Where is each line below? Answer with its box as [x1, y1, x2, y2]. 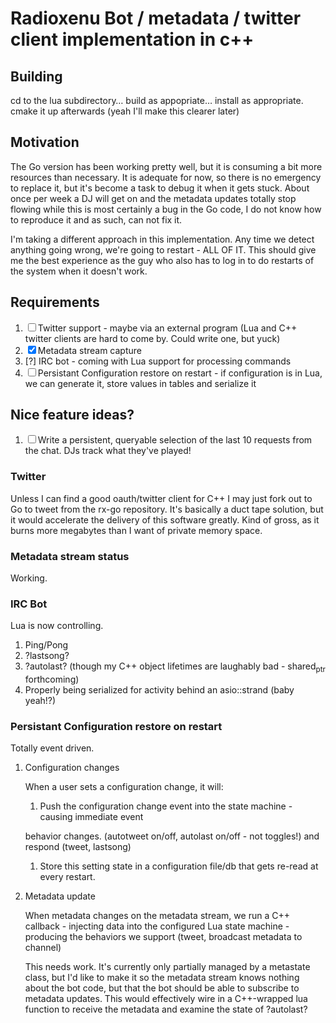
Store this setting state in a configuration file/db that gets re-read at [39, 860, 319, 872]
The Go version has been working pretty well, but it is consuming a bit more [10, 160, 323, 172]
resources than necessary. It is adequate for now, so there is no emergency [10, 171, 322, 183]
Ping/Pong [24, 639, 69, 651]
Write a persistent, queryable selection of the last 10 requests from [37, 434, 313, 446]
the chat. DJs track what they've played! [24, 445, 192, 457]
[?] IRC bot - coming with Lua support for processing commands [24, 355, 292, 367]
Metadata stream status [10, 549, 130, 563]
